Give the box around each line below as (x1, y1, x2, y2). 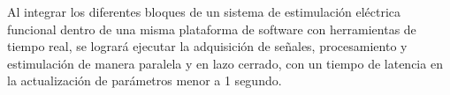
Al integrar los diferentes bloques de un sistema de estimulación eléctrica (7, 3, 401, 20)
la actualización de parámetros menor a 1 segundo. (7, 71, 282, 90)
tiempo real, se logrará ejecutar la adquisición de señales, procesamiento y (7, 37, 408, 55)
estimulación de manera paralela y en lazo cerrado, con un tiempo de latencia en (7, 54, 443, 72)
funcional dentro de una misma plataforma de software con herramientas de (7, 19, 416, 38)
